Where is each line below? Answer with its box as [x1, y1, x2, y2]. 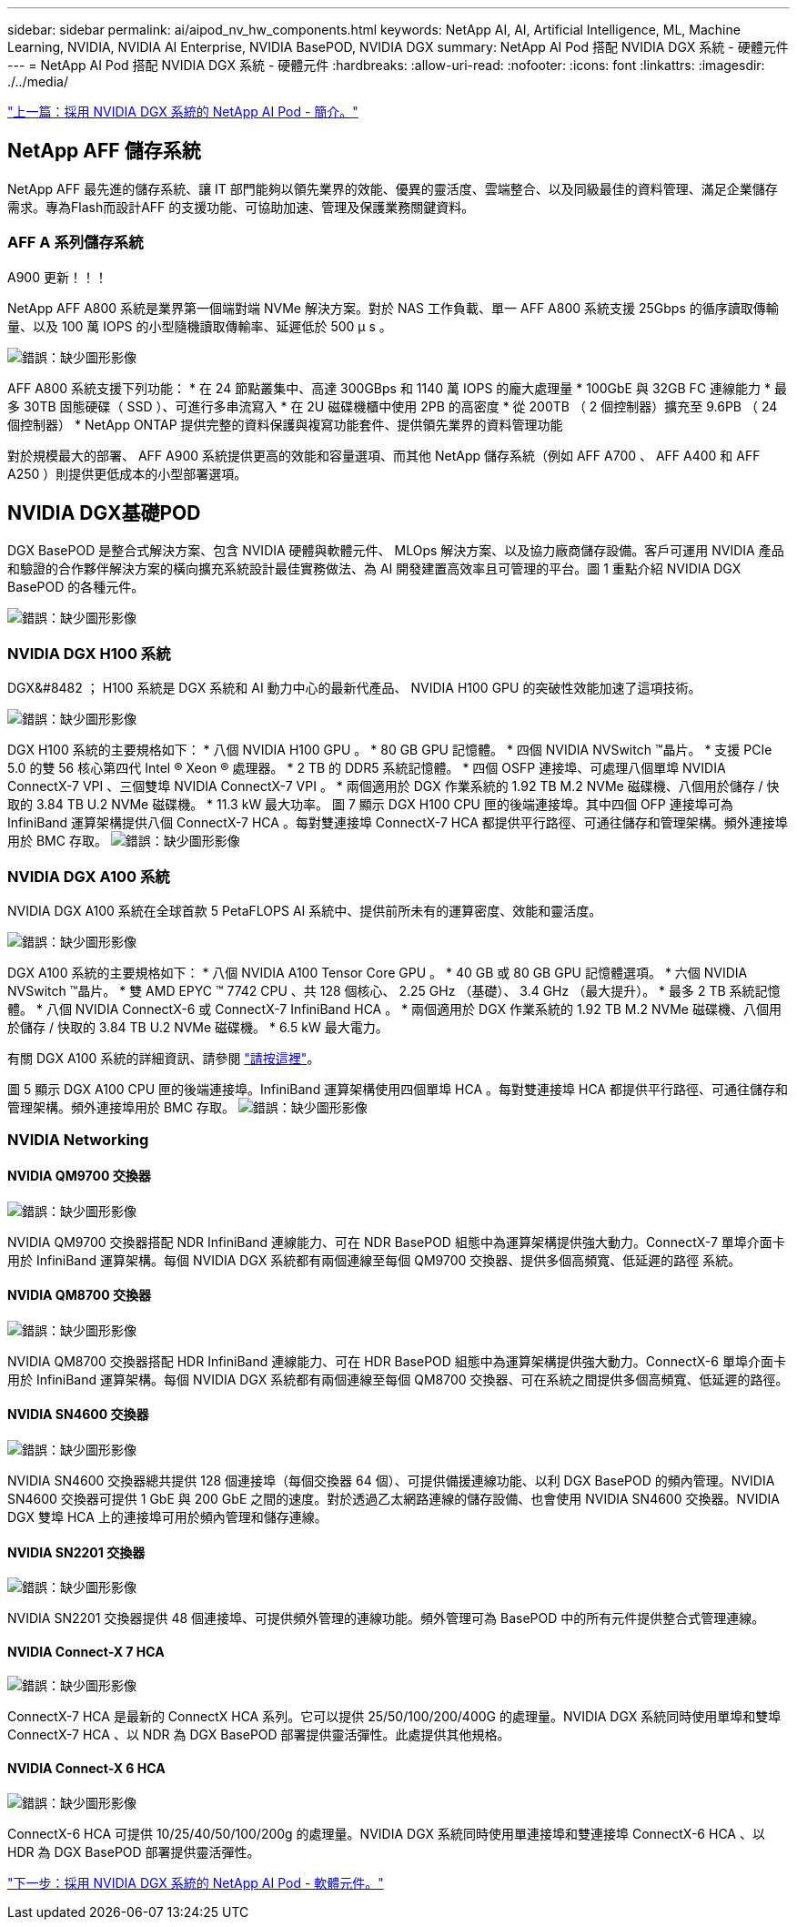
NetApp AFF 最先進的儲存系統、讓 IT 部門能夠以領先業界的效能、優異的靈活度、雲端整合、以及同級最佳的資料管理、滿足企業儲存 [7, 180, 778, 197]
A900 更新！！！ [7, 269, 107, 285]
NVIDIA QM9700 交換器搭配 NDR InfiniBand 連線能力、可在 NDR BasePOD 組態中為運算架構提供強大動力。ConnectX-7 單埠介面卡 [7, 1233, 785, 1250]
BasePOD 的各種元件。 [7, 579, 145, 595]
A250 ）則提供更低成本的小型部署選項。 [7, 465, 247, 482]
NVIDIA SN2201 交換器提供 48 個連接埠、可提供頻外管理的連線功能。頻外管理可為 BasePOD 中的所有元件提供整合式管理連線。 [7, 1610, 765, 1627]
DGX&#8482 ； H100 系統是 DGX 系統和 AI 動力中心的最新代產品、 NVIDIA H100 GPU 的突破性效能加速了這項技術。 [7, 680, 701, 696]
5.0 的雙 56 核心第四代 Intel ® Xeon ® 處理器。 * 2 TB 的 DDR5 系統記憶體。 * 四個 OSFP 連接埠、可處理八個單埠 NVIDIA [7, 760, 726, 776]
